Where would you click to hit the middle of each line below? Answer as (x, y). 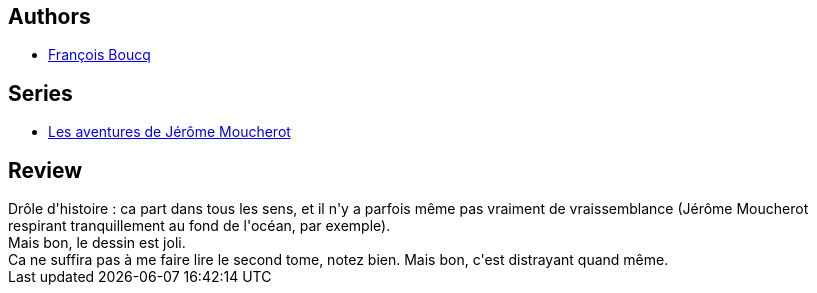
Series (40, 93)
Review (45, 170)
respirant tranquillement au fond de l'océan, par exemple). (199, 226)
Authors (49, 16)
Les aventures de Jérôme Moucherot (169, 132)
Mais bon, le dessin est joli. (97, 243)
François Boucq (99, 55)
